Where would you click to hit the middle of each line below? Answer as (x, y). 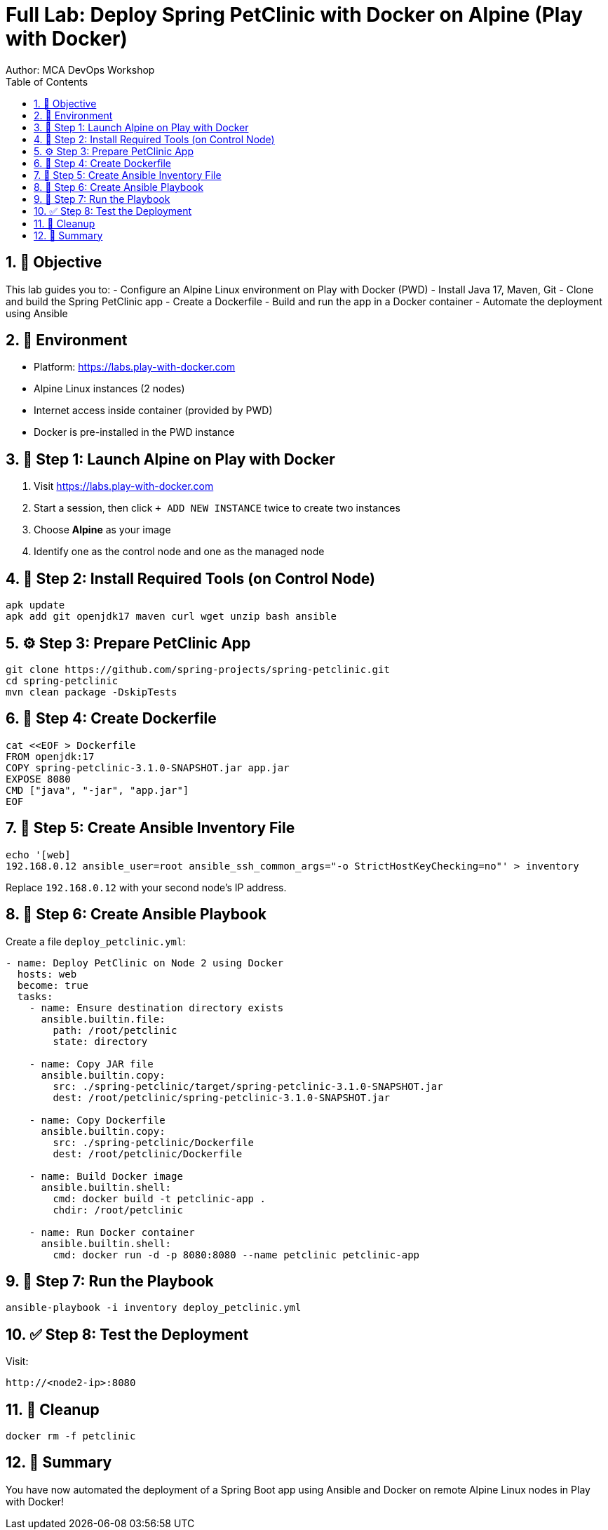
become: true (53, 985)
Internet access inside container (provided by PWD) (153, 411)
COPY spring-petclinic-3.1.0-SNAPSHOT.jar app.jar (148, 767)
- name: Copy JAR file (91, 1064)
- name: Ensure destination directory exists (156, 1007)
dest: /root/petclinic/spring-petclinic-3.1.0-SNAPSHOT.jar (221, 1097)
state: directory (100, 1041)
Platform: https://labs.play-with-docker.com (135, 367)
